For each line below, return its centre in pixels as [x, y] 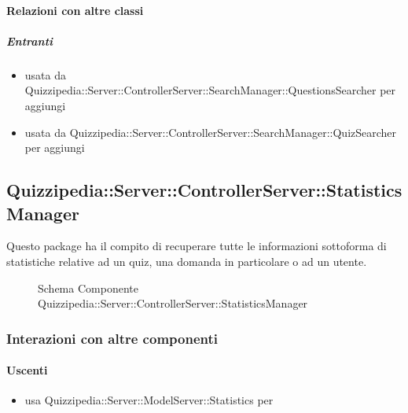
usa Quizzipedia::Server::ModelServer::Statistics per [149, 400]
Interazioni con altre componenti [112, 338]
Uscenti [27, 370]
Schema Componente [88, 288]
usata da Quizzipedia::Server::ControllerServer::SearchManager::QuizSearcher [211, 132]
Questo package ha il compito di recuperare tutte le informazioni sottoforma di [197, 246]
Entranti [30, 41]
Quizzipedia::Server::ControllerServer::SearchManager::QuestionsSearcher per [210, 90]
